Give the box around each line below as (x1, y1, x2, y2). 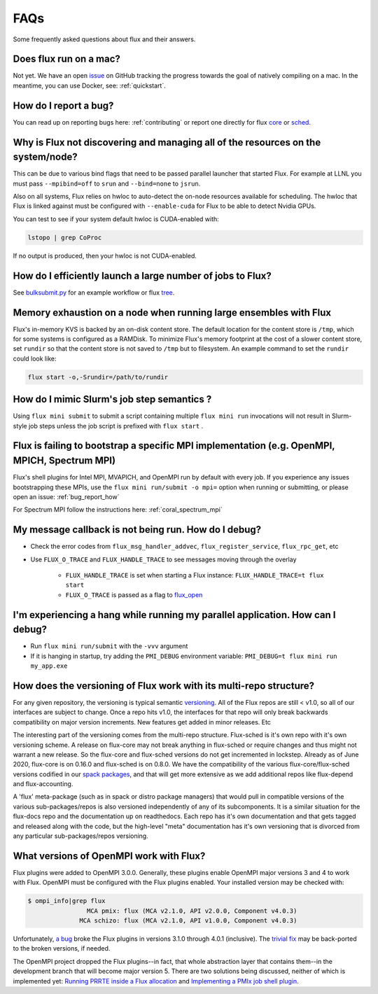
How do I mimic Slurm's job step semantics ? (13, 393, 212, 405)
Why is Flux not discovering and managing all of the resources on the (13, 136, 321, 148)
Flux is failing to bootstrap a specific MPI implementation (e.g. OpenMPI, (13, 440, 335, 451)
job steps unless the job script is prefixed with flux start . (28, 421, 204, 430)
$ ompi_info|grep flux (27, 897, 106, 905)
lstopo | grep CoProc (27, 233, 102, 241)
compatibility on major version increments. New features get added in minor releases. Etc (13, 717, 271, 726)
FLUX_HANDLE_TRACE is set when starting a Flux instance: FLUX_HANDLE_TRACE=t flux (65, 571, 324, 579)
